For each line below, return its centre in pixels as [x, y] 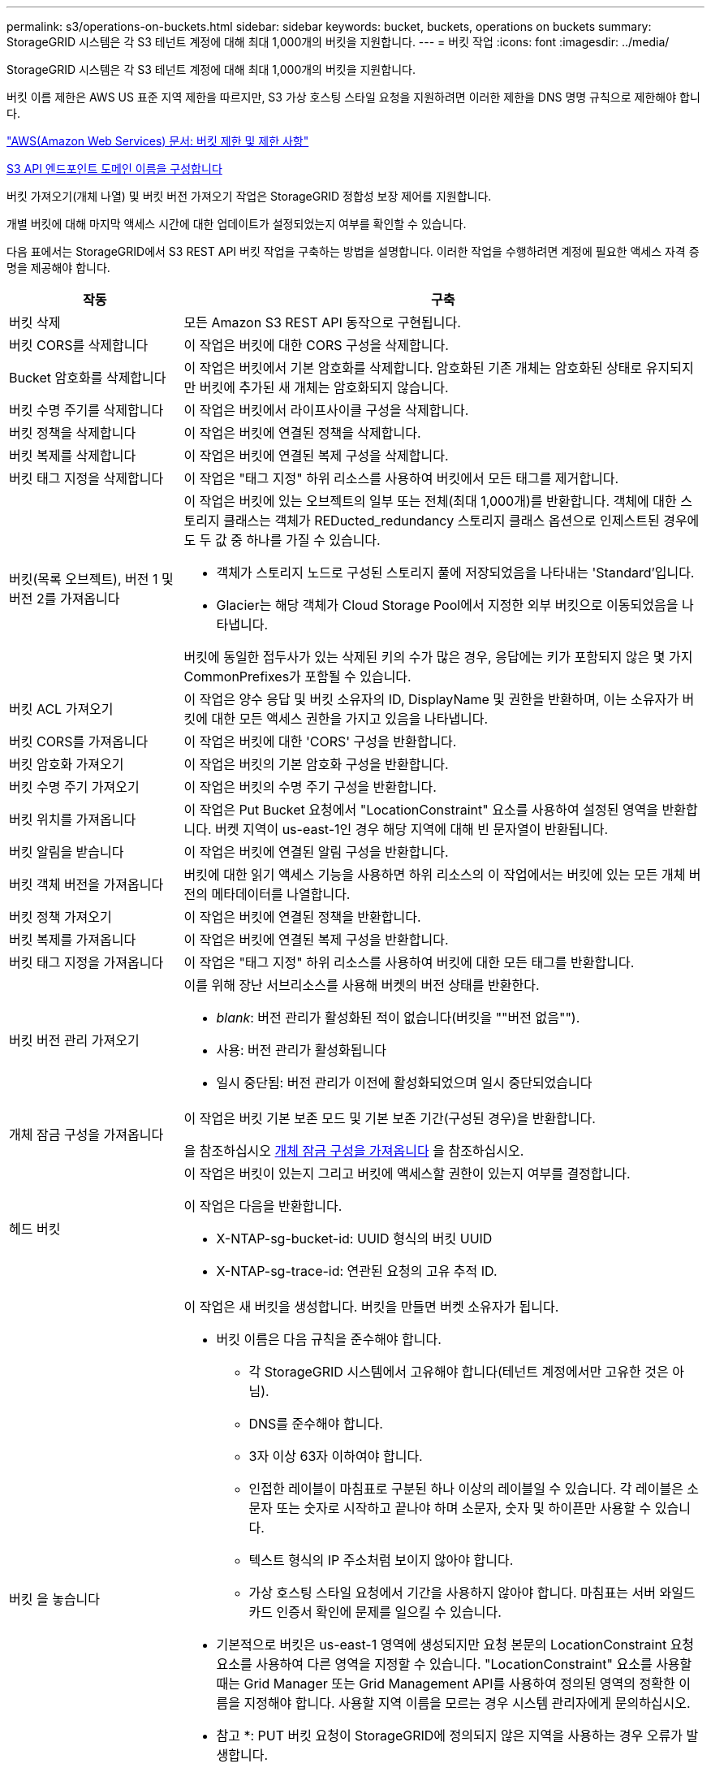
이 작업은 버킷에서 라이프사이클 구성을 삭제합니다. [326, 410]
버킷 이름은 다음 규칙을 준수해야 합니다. [329, 1339]
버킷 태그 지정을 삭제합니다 [86, 478]
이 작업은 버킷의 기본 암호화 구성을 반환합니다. [316, 764]
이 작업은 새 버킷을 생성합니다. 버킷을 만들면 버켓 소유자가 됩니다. [371, 1307]
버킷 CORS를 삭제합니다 [79, 345]
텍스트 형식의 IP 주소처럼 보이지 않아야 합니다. [381, 1560]
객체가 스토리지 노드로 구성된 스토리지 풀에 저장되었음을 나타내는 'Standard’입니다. [455, 573]
